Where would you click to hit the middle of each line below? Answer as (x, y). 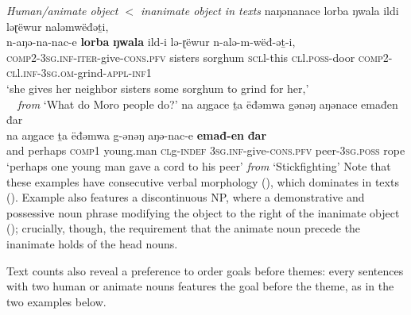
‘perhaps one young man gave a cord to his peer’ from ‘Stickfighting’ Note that (199, 165)
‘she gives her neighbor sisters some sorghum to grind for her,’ (158, 88)
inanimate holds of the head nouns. (92, 243)
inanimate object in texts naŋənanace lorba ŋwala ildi (269, 10)
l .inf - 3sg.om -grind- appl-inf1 (84, 73)
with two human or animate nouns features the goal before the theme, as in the (200, 286)
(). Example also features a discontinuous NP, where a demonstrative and (186, 197)
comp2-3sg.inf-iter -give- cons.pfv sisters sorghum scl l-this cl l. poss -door (181, 57)
